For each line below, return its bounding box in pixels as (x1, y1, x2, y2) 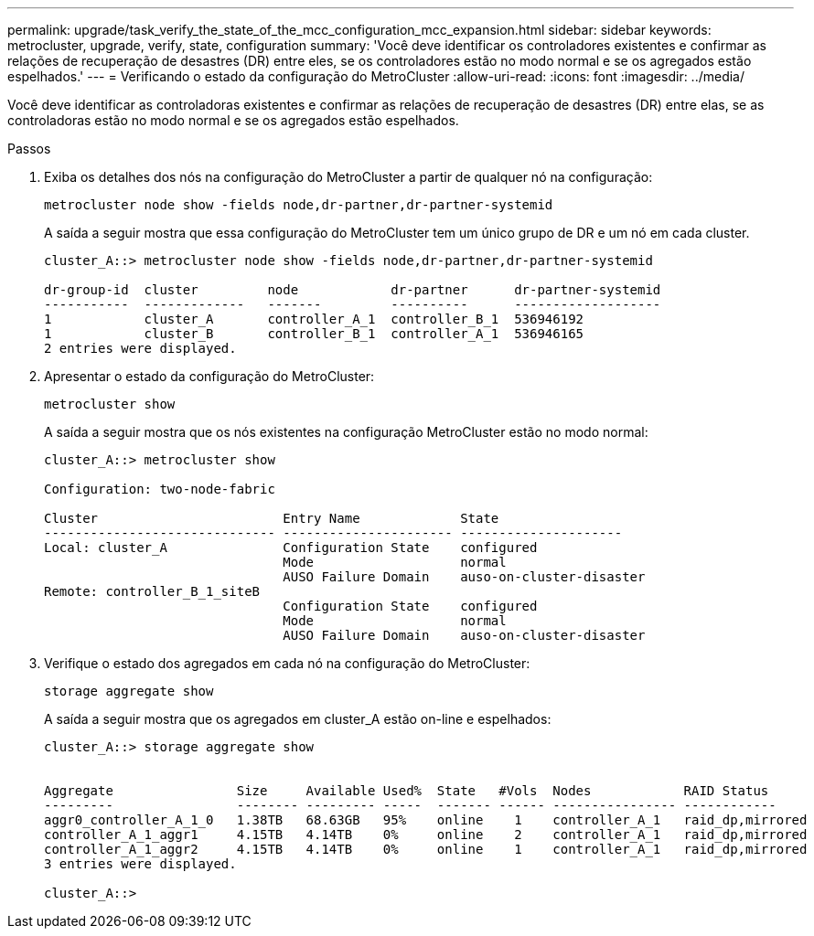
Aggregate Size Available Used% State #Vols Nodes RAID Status (44, 783, 769, 798)
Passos (7, 141, 51, 156)
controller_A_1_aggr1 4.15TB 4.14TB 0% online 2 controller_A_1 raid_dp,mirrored (44, 827, 808, 842)
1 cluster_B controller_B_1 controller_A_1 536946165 (44, 326, 584, 341)
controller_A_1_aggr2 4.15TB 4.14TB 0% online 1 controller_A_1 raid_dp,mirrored (44, 842, 808, 856)
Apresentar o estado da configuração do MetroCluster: (44, 368, 375, 384)
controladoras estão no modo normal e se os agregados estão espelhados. (7, 112, 459, 128)
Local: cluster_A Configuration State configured (44, 540, 538, 555)
